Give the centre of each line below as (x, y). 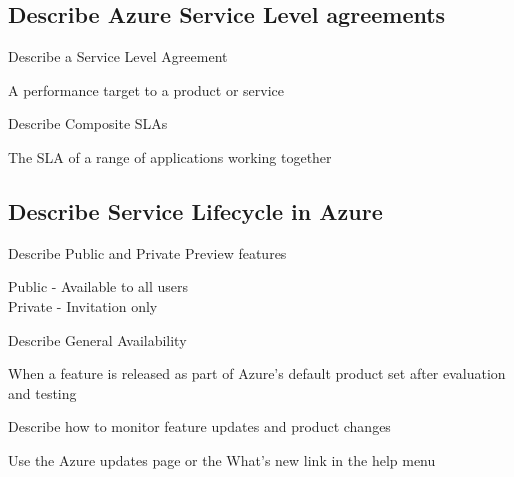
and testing (42, 392)
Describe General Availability (97, 339)
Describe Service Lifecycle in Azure (195, 210)
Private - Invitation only (83, 305)
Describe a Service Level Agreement (118, 56)
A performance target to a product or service (146, 89)
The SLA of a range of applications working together (170, 156)
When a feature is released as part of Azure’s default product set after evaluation (257, 373)
